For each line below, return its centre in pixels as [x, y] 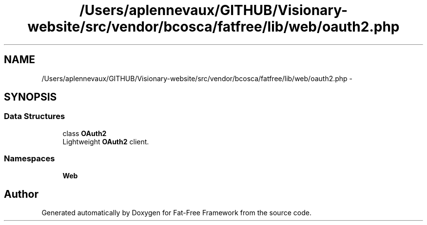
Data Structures [35, 116]
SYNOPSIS [30, 97]
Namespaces [29, 159]
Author [21, 194]
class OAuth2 [85, 133]
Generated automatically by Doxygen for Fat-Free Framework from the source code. [176, 213]
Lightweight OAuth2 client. [106, 141]
